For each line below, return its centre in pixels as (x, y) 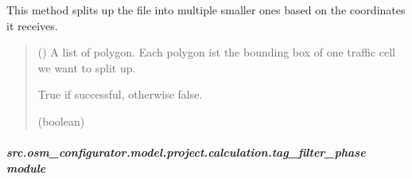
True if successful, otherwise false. (120, 94)
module (26, 167)
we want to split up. (87, 67)
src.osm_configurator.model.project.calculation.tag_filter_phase (186, 152)
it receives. (32, 25)
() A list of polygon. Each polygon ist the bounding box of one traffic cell (216, 52)
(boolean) (61, 121)
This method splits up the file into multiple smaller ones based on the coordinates (206, 10)
